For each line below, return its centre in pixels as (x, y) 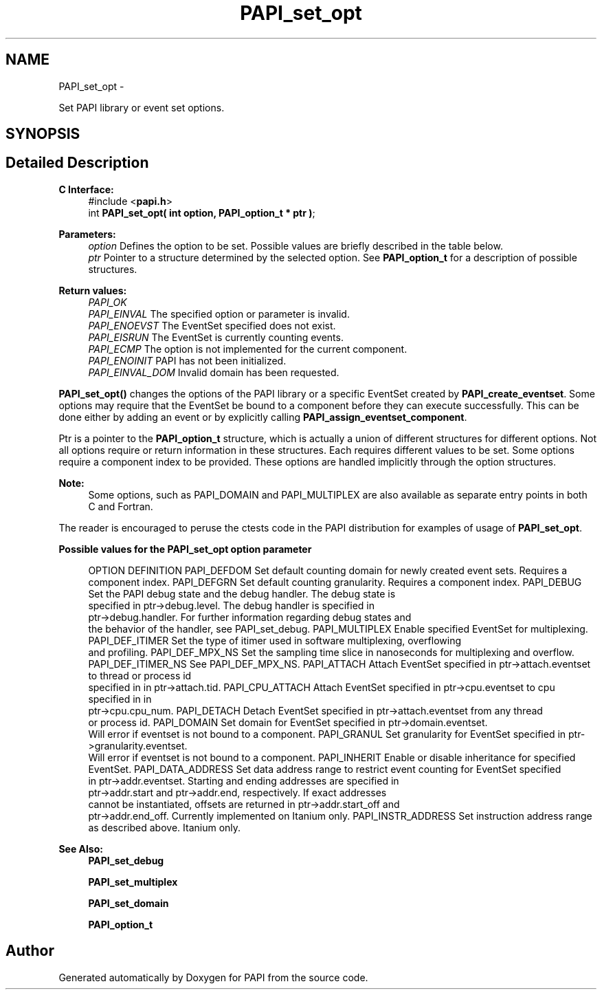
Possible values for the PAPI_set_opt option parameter (185, 549)
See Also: (81, 849)
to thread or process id (140, 675)
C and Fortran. (121, 506)
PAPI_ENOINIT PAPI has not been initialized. (187, 360)
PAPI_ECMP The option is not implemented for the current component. (248, 349)
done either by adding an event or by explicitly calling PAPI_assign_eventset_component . (263, 417)
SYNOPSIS (43, 134)
